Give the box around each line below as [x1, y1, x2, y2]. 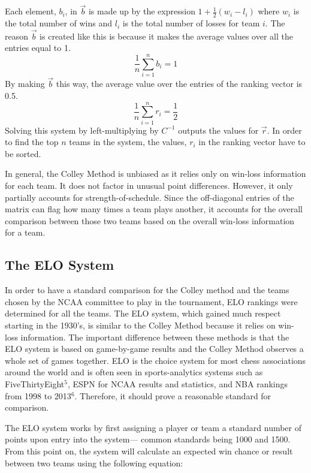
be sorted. [5, 147, 41, 159]
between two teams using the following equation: [5, 456, 183, 469]
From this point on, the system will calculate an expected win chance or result [5, 444, 293, 457]
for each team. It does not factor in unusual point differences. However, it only [5, 179, 293, 192]
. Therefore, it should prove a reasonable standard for [74, 389, 271, 402]
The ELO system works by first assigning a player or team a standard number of [5, 421, 302, 433]
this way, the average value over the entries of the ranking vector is [56, 77, 303, 90]
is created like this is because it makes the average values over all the [40, 29, 293, 42]
